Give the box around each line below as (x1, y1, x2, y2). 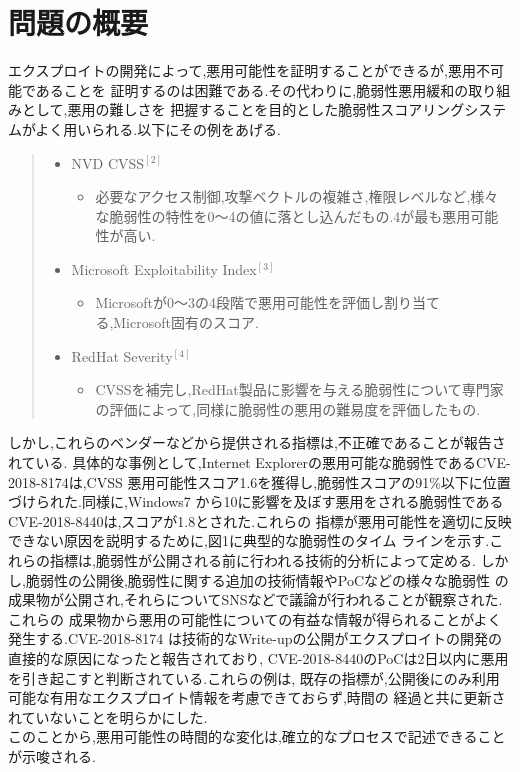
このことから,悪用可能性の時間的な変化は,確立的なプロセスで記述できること (8, 726, 506, 747)
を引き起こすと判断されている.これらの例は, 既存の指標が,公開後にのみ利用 (8, 667, 500, 688)
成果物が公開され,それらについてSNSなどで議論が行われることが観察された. (8, 589, 503, 610)
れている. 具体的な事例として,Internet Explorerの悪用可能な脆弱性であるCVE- (8, 452, 511, 473)
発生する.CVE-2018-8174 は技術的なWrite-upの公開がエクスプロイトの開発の (8, 628, 503, 649)
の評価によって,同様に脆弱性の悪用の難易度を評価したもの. (95, 398, 481, 419)
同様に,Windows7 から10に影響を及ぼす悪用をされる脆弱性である (81, 491, 504, 512)
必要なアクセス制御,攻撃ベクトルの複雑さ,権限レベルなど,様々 (95, 186, 499, 207)
